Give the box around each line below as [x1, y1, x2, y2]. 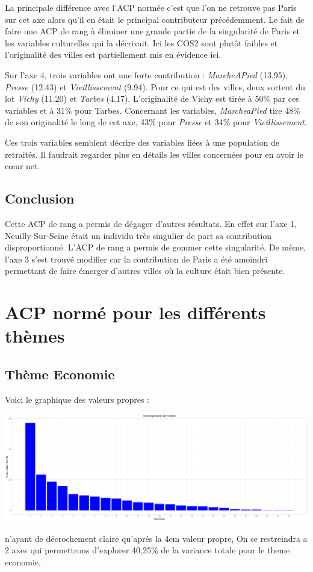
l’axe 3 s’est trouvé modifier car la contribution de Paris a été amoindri [5, 252, 268, 265]
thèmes [5, 323, 65, 348]
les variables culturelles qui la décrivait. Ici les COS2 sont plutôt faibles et [5, 36, 278, 49]
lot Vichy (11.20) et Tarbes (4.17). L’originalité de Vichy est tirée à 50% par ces [5, 92, 299, 105]
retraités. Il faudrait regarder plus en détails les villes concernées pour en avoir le [5, 148, 303, 160]
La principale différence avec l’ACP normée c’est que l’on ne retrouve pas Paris [5, 1, 297, 13]
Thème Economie [5, 364, 115, 383]
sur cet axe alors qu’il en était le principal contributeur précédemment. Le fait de [5, 13, 305, 25]
